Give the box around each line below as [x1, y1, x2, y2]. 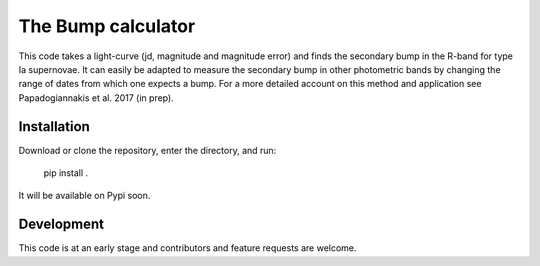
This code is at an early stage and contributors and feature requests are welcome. [18, 242, 357, 254]
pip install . [43, 167, 89, 179]
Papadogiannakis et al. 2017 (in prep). [18, 91, 174, 104]
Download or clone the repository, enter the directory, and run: [18, 144, 277, 156]
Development [18, 216, 105, 233]
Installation [18, 118, 90, 135]
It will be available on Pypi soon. [18, 190, 151, 202]
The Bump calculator [18, 15, 196, 37]
